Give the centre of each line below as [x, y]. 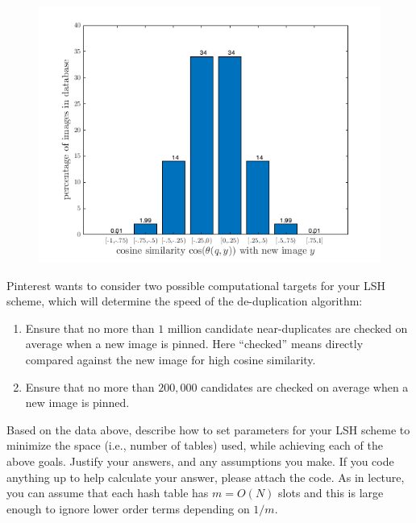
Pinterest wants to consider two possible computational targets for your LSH [196, 285]
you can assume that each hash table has [108, 493]
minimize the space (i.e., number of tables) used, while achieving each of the [195, 445]
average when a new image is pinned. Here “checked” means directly [194, 344]
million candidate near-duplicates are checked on [287, 328]
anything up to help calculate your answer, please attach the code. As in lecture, [206, 477]
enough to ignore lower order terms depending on [128, 508]
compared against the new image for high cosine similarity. [171, 359]
